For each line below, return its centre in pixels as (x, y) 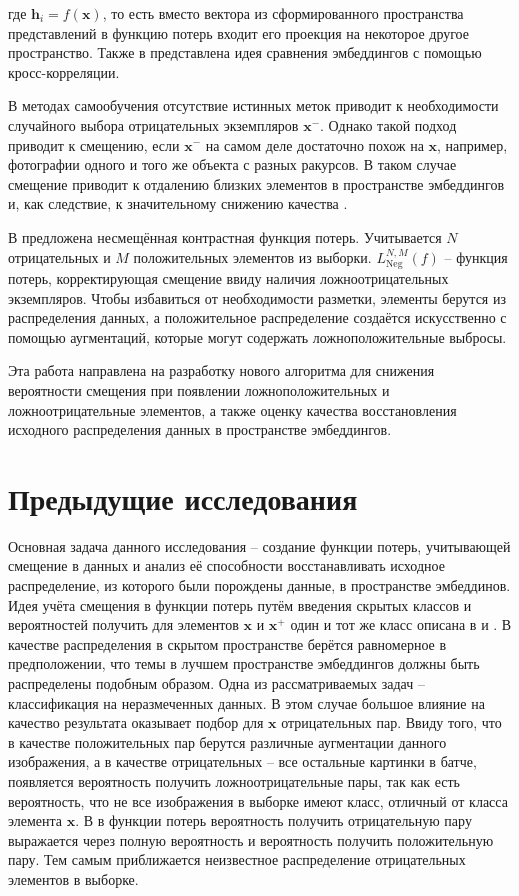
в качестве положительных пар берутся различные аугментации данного (227, 741)
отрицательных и (59, 256)
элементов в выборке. (73, 878)
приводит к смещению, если (94, 144)
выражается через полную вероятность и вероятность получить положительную (251, 839)
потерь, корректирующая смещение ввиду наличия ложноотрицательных (228, 277)
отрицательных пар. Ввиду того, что (391, 722)
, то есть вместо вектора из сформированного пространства (283, 13)
